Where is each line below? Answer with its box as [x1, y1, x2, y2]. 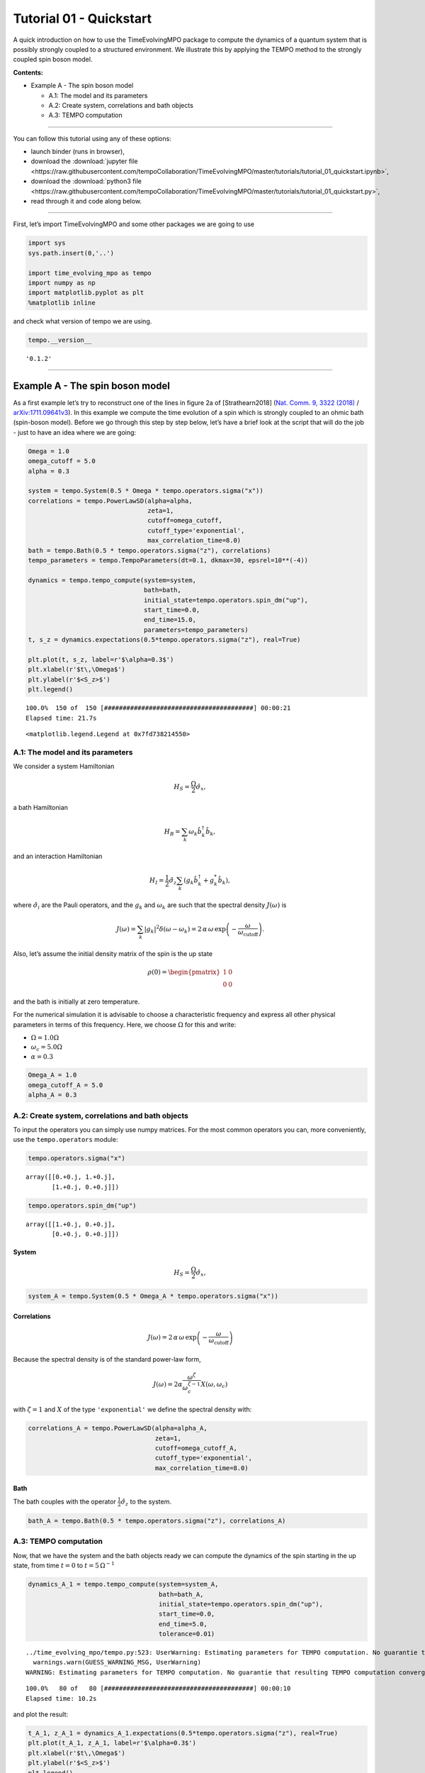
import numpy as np [28, 279, 96, 287]
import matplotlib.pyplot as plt [28, 289, 144, 297]
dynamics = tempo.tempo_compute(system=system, [28, 576, 196, 584]
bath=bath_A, [158, 1590, 204, 1599]
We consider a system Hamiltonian [13, 762, 115, 771]
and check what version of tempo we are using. [13, 316, 152, 326]
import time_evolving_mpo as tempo [28, 269, 152, 277]
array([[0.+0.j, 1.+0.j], [25, 1173, 116, 1181]
